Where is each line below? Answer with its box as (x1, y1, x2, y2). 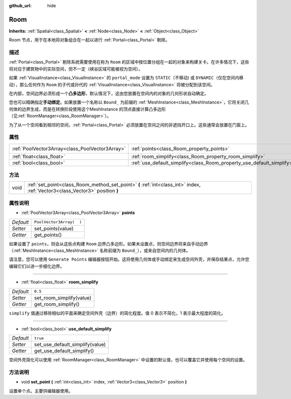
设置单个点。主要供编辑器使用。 (9, 388, 73, 394)
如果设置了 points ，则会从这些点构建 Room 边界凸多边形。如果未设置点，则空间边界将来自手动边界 (9, 241, 209, 246)
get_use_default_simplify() (34, 348, 94, 354)
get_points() (34, 231, 62, 238)
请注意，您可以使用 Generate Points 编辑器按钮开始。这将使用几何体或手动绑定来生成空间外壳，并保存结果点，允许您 (9, 257, 250, 262)
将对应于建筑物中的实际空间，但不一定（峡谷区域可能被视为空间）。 (9, 66, 143, 72)
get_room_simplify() (34, 301, 80, 307)
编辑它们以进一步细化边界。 (9, 263, 65, 269)
